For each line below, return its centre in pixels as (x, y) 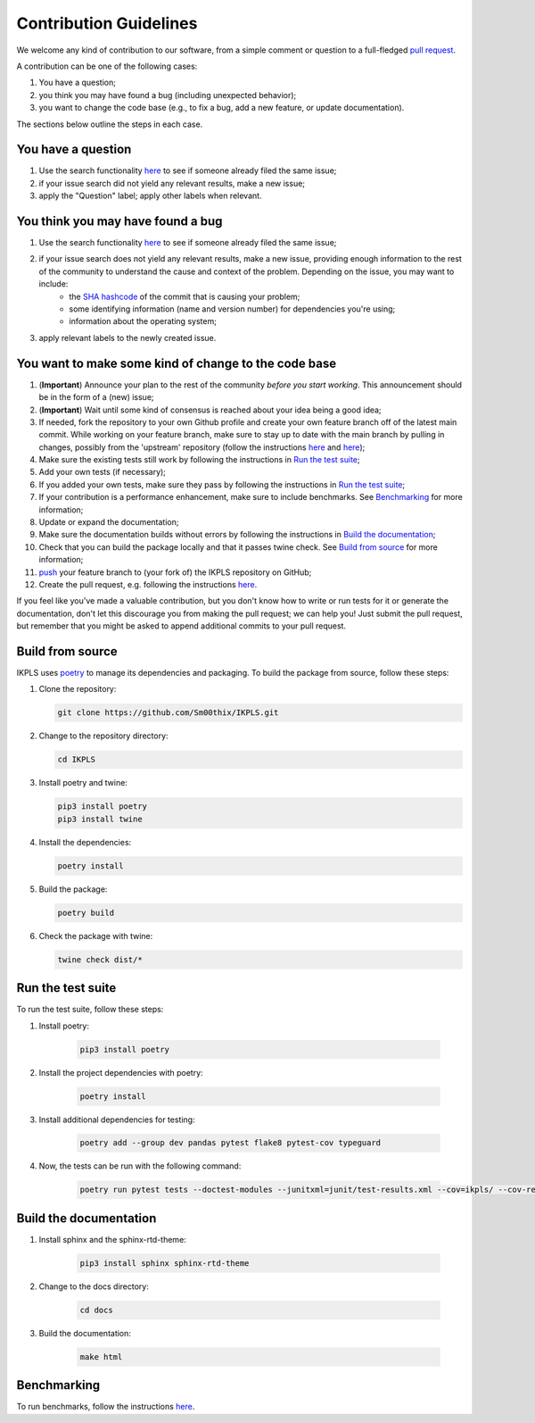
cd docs (96, 1310)
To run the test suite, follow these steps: (90, 1010)
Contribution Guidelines (107, 23)
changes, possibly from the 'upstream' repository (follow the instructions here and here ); (202, 447)
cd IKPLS (77, 760)
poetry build (86, 912)
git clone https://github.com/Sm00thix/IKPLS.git (168, 713)
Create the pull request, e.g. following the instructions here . (148, 584)
